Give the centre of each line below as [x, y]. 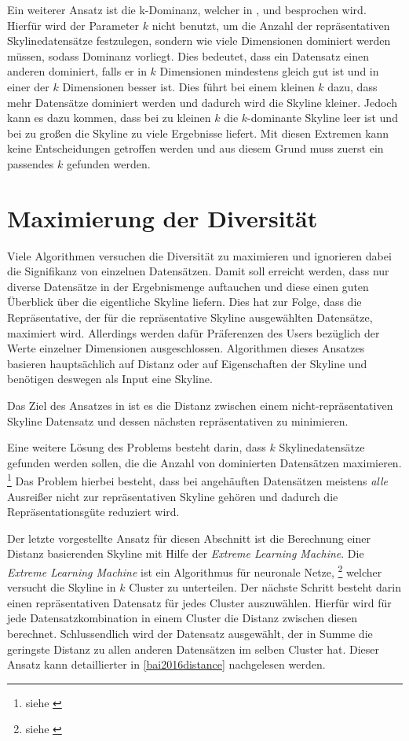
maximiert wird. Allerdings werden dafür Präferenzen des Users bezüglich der [194, 332]
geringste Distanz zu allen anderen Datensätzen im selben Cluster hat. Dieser [194, 649]
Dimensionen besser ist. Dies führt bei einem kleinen [188, 86]
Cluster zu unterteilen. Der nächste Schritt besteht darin [265, 587]
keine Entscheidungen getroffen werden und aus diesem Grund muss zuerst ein [195, 148]
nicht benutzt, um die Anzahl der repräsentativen [271, 25]
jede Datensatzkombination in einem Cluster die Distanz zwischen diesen [183, 618]
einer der [28, 86]
